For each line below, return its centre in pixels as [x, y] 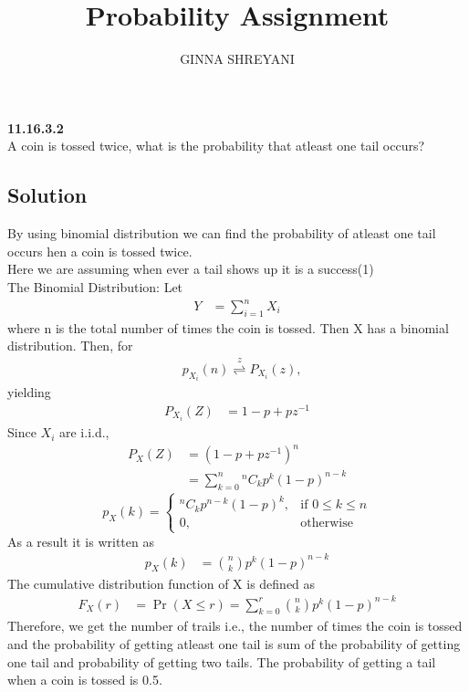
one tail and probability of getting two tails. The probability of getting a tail [222, 661]
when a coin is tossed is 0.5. [85, 680]
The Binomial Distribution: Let [95, 286]
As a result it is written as [81, 541]
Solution [47, 195]
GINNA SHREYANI [237, 59]
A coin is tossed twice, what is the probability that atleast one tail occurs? [216, 146]
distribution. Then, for [70, 346]
